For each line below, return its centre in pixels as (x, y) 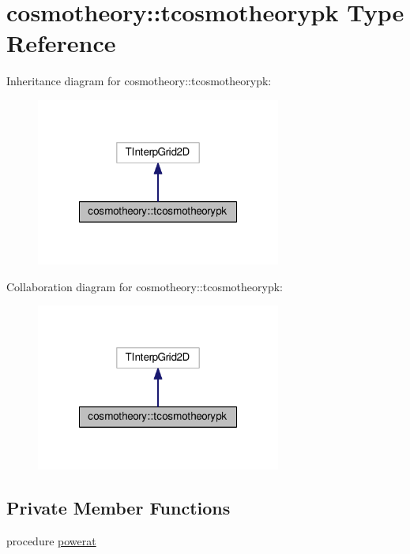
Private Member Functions (118, 508)
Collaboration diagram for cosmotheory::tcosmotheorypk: (145, 286)
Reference (61, 43)
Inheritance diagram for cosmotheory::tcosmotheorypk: (139, 81)
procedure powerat (51, 540)
